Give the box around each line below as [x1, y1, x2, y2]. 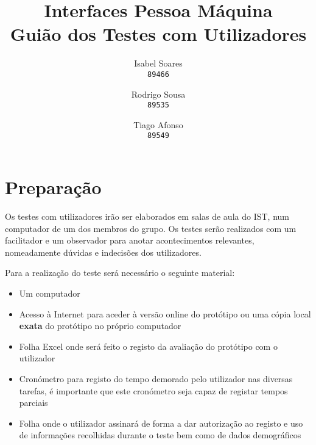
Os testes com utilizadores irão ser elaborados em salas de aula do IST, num [5, 210, 289, 222]
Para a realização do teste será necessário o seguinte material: [5, 266, 235, 279]
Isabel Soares [134, 57, 183, 70]
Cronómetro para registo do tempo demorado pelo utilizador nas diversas [19, 372, 293, 385]
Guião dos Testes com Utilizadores [10, 21, 307, 46]
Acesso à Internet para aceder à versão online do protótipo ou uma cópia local [19, 307, 311, 320]
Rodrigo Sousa [131, 87, 186, 100]
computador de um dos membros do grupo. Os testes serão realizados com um [5, 222, 297, 234]
